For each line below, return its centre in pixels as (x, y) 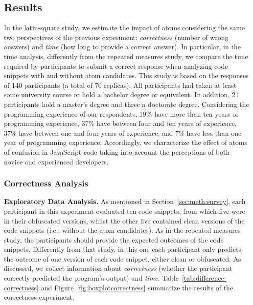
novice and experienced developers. (56, 161)
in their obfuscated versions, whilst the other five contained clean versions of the (124, 220)
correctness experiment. (39, 297)
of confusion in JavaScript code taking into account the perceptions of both (117, 152)
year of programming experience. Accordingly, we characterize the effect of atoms (126, 142)
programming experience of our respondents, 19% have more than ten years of (121, 113)
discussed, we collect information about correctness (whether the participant (118, 268)
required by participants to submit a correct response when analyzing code (116, 66)
